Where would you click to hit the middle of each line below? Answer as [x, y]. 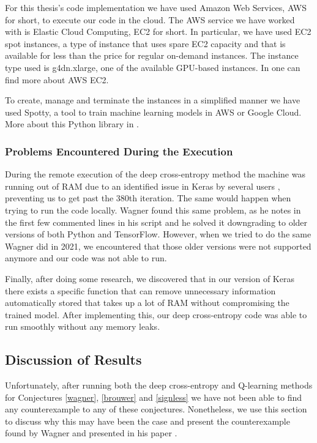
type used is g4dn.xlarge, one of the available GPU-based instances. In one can [153, 67]
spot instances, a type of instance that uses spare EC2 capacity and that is [145, 43]
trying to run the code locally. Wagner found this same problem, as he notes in [153, 210]
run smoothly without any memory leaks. [83, 326]
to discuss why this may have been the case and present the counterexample [147, 421]
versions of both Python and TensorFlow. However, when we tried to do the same [158, 234]
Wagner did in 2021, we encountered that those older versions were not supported [158, 246]
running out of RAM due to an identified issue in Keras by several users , [143, 186]
